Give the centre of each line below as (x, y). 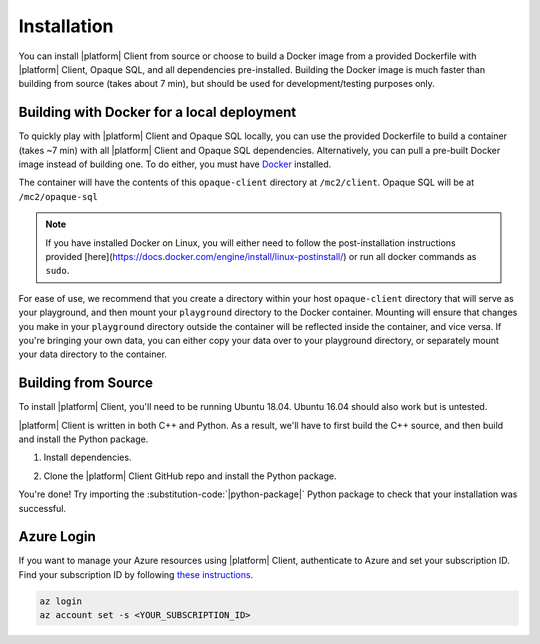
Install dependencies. (87, 457)
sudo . (57, 271)
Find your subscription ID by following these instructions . (136, 574)
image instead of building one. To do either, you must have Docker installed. (175, 164)
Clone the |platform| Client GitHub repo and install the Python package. (190, 476)
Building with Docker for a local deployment (157, 112)
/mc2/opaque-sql (58, 196)
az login (61, 601)
